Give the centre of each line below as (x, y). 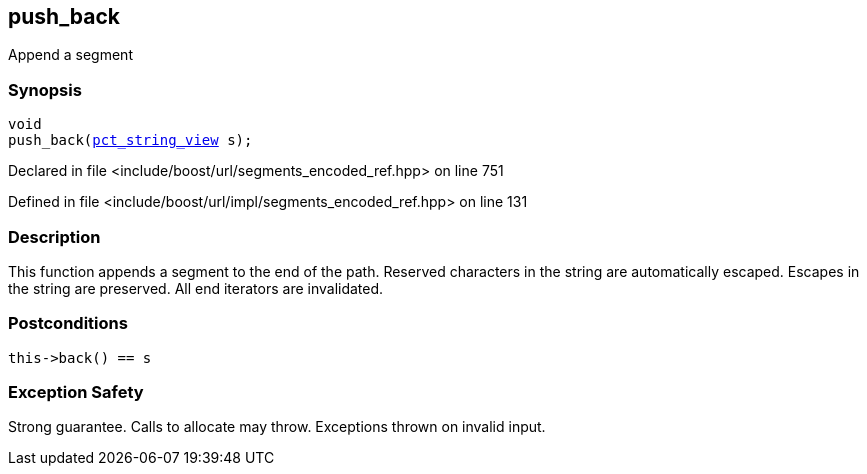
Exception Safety (76, 392)
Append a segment (70, 55)
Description (54, 236)
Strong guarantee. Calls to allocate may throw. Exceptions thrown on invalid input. (277, 427)
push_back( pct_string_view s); (130, 140)
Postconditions (68, 323)
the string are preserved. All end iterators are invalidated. (196, 288)
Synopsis (45, 89)
